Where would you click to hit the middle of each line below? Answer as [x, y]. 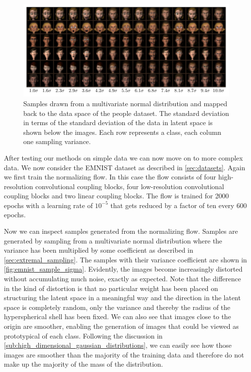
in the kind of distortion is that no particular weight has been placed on [111, 288]
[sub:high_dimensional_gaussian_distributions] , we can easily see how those [118, 345]
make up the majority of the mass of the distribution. [84, 364]
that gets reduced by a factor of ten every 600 [179, 205]
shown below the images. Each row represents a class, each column [122, 132]
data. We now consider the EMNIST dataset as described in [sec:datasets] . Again [125, 167]
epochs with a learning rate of [48, 205]
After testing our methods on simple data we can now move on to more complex [124, 157]
